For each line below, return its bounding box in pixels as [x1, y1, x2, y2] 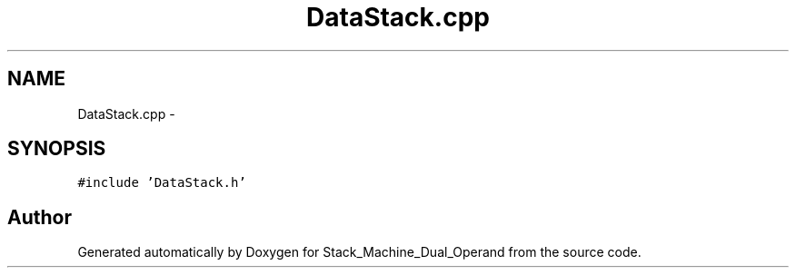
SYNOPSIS [7, 137, 106, 161]
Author [7, 205, 72, 229]
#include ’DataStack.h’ [77, 175, 246, 191]
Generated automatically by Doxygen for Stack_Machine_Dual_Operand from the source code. [77, 244, 642, 260]
